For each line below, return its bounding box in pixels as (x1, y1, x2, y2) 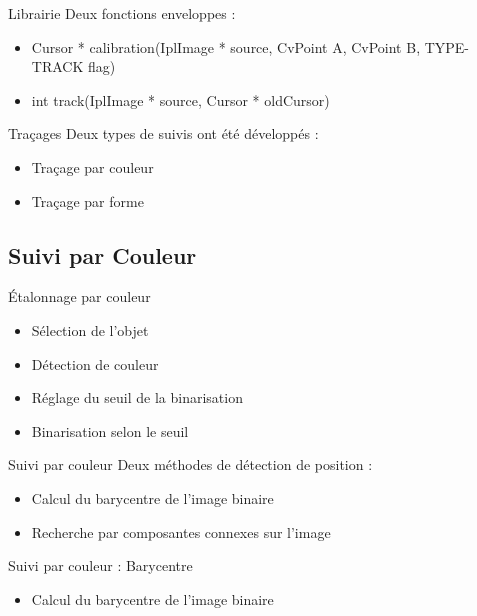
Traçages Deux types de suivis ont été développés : (8, 123, 319, 144)
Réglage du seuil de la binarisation (31, 387, 243, 408)
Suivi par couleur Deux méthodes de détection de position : (8, 454, 373, 475)
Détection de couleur (31, 353, 159, 374)
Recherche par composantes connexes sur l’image (31, 521, 331, 542)
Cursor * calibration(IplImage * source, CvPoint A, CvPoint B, (31, 36, 421, 57)
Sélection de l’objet (31, 319, 149, 340)
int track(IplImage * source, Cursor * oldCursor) (31, 89, 330, 110)
